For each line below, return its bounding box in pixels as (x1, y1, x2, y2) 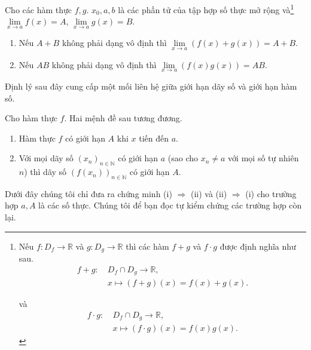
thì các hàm (126, 240, 169, 252)
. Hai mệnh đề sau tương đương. (64, 112, 182, 124)
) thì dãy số (24, 165, 67, 178)
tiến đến (139, 131, 169, 144)
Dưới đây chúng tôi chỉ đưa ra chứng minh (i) (5, 187, 172, 199)
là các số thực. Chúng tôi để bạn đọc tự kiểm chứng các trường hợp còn (38, 199, 302, 211)
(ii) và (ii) (190, 187, 227, 199)
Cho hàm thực (5, 112, 57, 124)
